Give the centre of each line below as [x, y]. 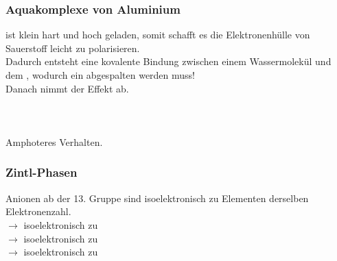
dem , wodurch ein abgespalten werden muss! [101, 75]
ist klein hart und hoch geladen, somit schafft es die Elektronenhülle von [158, 35]
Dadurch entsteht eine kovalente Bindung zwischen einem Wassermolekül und [168, 61]
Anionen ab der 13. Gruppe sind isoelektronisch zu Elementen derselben [157, 198]
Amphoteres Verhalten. [54, 141]
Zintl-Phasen [42, 172]
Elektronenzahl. [38, 211]
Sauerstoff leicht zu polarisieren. [73, 48]
